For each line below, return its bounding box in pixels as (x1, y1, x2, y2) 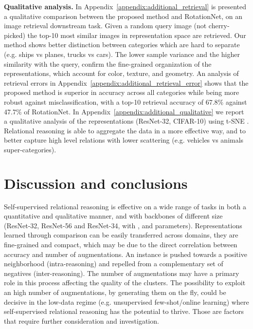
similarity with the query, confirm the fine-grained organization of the (4, 58, 212, 69)
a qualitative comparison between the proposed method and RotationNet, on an (4, 11, 243, 21)
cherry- (208, 20, 230, 31)
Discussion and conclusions (4, 173, 188, 193)
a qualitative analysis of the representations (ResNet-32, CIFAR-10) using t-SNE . (4, 116, 249, 126)
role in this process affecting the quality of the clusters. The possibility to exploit (4, 277, 246, 288)
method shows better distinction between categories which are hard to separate (4, 39, 240, 50)
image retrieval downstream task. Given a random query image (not (4, 20, 207, 31)
